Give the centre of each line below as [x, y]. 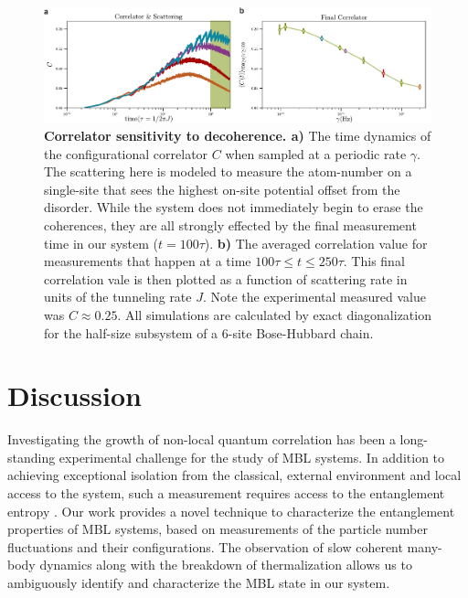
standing [32, 457]
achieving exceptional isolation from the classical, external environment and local [234, 475]
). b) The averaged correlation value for [316, 243]
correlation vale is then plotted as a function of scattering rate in [226, 278]
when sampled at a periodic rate [316, 153]
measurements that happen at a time [148, 261]
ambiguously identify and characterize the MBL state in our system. [199, 582]
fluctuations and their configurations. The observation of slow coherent [205, 546]
